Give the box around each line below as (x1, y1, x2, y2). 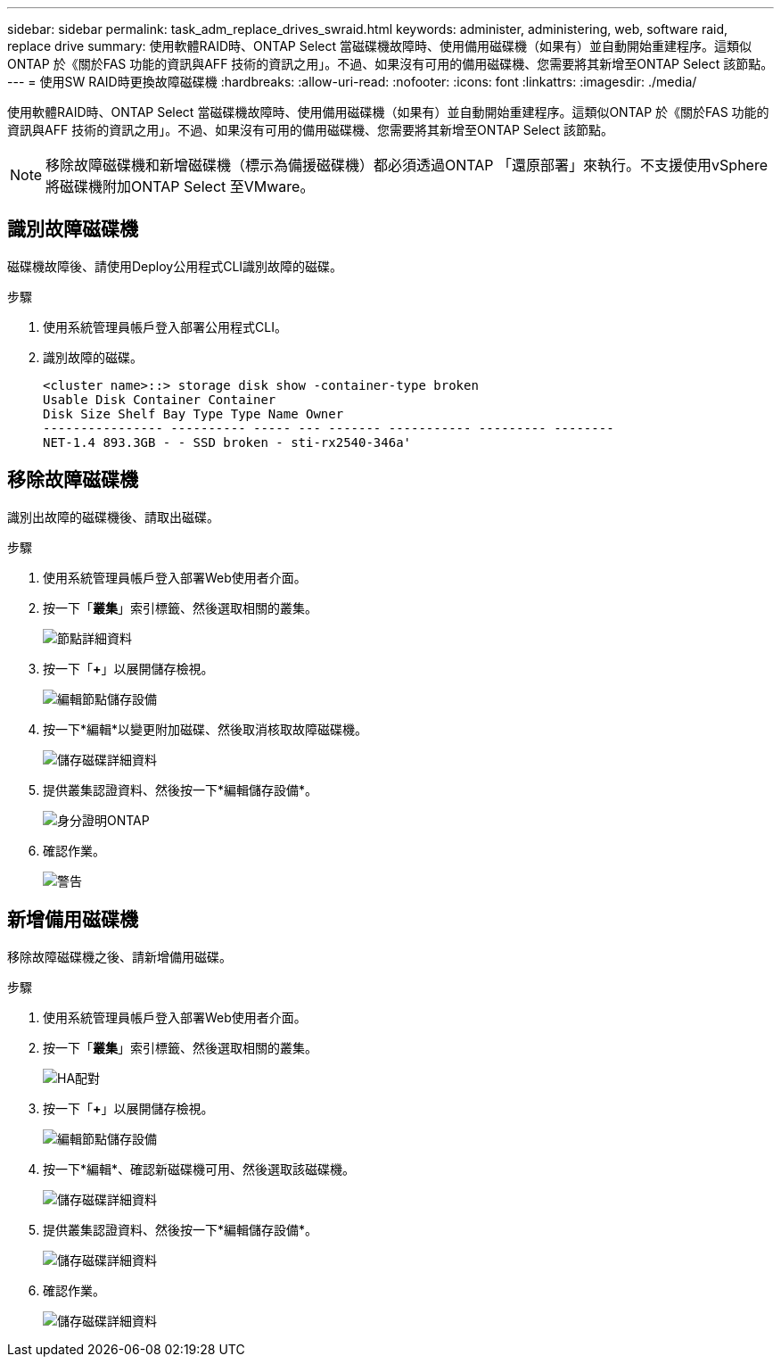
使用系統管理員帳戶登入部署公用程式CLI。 (43, 318, 287, 335)
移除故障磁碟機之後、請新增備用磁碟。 (7, 948, 232, 964)
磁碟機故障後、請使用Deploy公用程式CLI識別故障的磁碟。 (7, 258, 343, 274)
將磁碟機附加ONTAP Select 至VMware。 (45, 178, 315, 195)
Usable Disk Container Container (43, 392, 276, 407)
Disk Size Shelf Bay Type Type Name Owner (43, 406, 344, 421)
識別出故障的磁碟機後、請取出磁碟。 (7, 508, 219, 525)
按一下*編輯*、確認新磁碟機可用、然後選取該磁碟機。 (43, 1161, 356, 1177)
